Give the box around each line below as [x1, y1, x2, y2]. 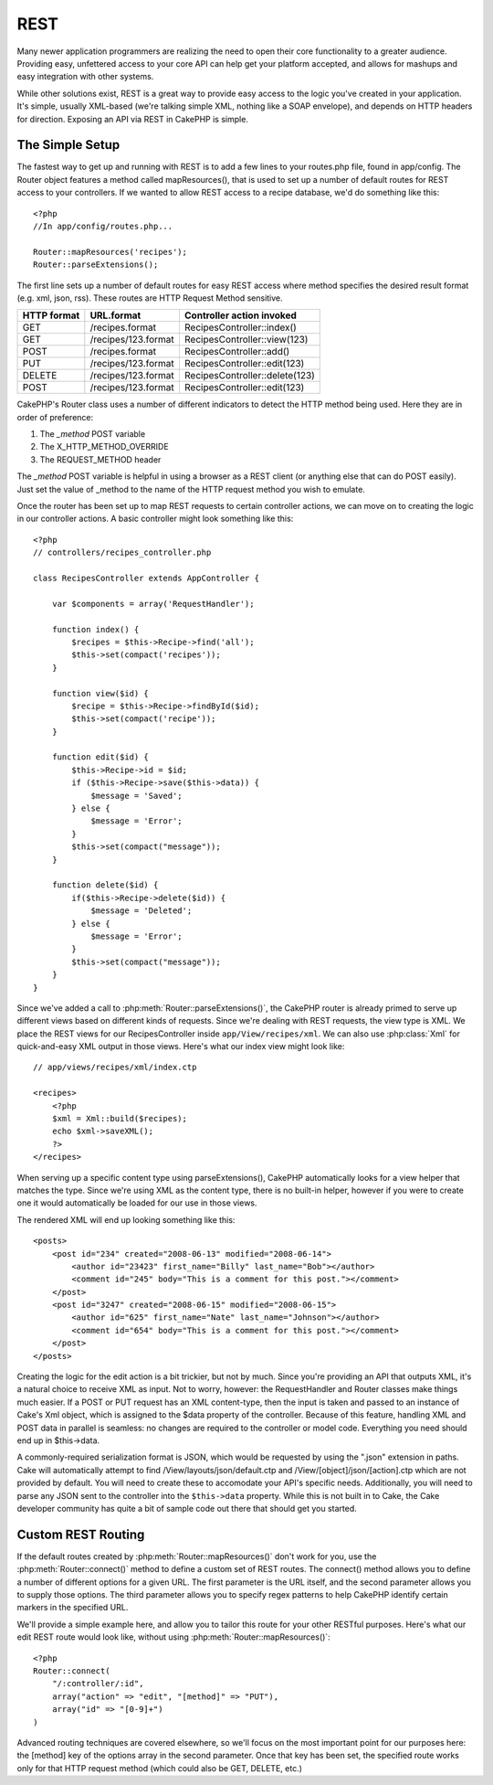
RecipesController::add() [184, 345, 290, 358]
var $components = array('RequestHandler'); [51, 599, 255, 609]
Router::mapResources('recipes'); [33, 247, 187, 257]
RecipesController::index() [184, 321, 297, 334]
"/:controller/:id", [51, 1678, 144, 1689]
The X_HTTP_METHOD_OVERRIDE [39, 441, 169, 452]
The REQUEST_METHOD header [39, 453, 162, 465]
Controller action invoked [184, 309, 297, 322]
